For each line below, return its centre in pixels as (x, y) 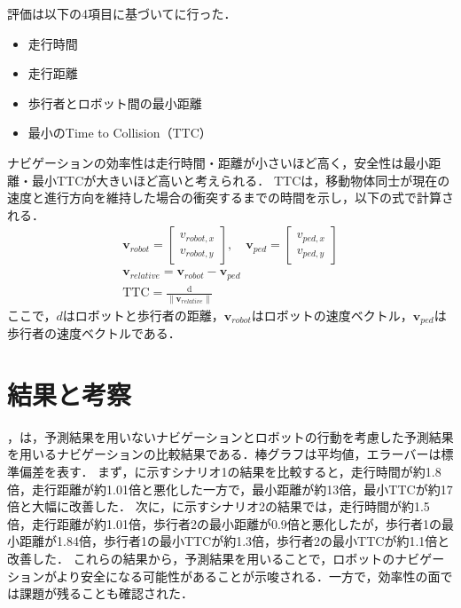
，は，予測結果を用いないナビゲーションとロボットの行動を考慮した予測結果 (230, 436)
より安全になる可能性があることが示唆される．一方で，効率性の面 (248, 576)
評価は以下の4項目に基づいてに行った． (122, 13)
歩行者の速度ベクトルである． (94, 333)
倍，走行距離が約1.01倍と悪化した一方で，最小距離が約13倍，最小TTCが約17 (230, 489)
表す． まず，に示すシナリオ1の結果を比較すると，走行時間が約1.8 (249, 472)
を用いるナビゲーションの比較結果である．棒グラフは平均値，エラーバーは (224, 454)
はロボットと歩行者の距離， (143, 315)
